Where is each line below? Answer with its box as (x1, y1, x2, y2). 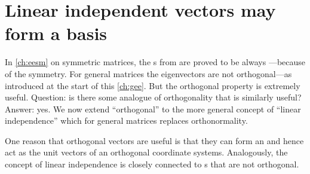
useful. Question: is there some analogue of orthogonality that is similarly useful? (5, 91, 302, 103)
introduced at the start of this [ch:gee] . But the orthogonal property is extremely (5, 79, 300, 91)
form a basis (5, 21, 108, 45)
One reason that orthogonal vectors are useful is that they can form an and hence (5, 134, 304, 146)
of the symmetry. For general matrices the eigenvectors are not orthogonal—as (5, 67, 292, 80)
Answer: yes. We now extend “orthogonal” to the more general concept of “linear (5, 102, 301, 115)
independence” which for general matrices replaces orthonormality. (5, 114, 248, 127)
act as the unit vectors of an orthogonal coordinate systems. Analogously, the (5, 146, 288, 158)
